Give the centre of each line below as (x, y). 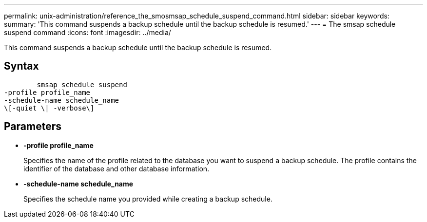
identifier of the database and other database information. (116, 168)
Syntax (21, 66)
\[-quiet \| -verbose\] (49, 108)
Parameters (33, 127)
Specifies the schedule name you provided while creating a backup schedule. (148, 199)
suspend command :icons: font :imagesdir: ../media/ (87, 32)
